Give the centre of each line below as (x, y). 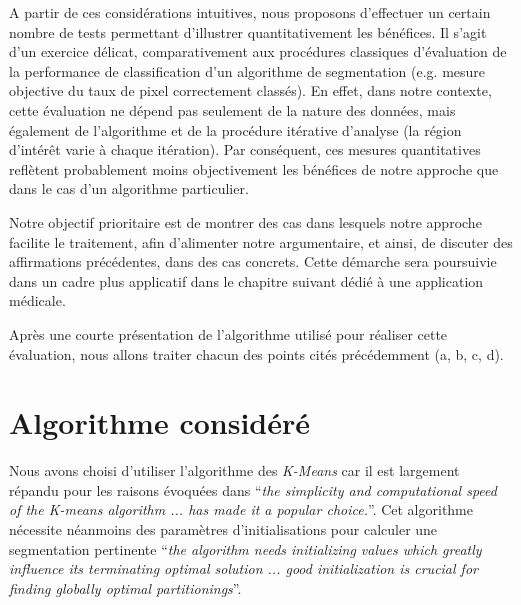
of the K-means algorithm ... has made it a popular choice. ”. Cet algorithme (241, 509)
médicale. (37, 300)
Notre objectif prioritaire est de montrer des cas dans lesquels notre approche (245, 221)
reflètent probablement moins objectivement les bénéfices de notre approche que (254, 168)
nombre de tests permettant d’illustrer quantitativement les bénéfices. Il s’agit (248, 31)
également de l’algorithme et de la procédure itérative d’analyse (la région (235, 129)
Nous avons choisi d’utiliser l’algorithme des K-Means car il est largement (234, 470)
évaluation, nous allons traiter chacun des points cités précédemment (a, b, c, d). (256, 353)
